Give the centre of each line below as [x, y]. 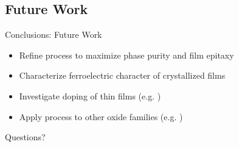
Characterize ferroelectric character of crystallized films [122, 75]
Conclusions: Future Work [54, 34]
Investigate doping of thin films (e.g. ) [90, 95]
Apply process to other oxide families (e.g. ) [101, 116]
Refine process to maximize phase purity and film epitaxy [126, 55]
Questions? [25, 137]
